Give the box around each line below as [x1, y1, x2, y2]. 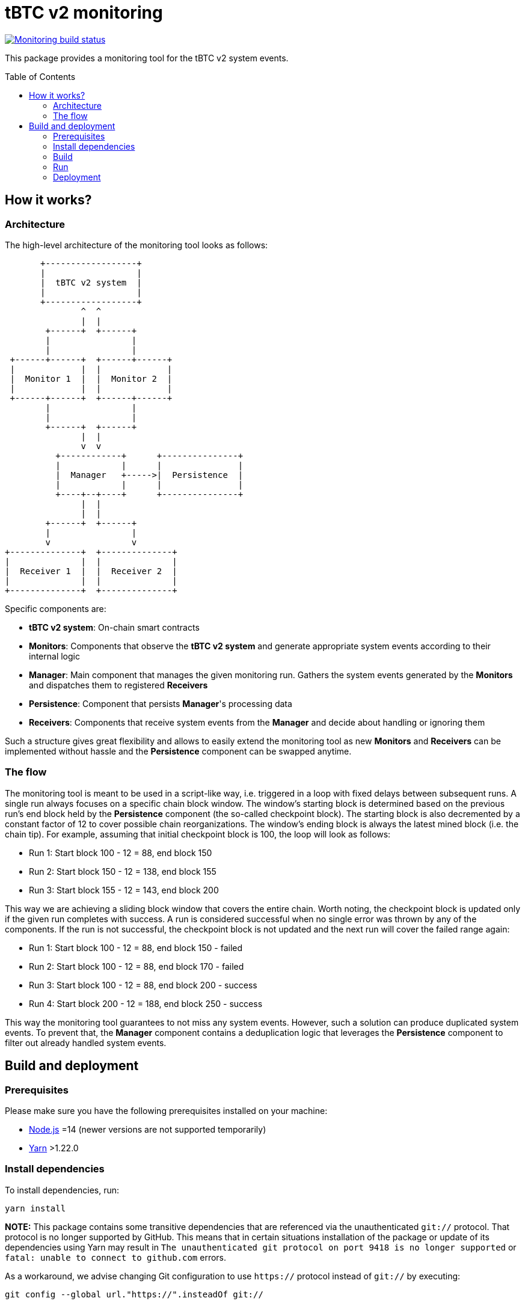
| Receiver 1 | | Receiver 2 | [5, 566, 177, 576]
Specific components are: [5, 603, 106, 614]
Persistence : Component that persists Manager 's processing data [29, 698, 292, 709]
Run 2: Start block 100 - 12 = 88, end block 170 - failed [29, 961, 244, 972]
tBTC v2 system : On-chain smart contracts [29, 622, 200, 632]
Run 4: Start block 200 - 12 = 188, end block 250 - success [29, 998, 263, 1009]
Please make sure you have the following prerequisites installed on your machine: [5, 1105, 328, 1116]
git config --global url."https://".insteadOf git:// [5, 1289, 263, 1299]
